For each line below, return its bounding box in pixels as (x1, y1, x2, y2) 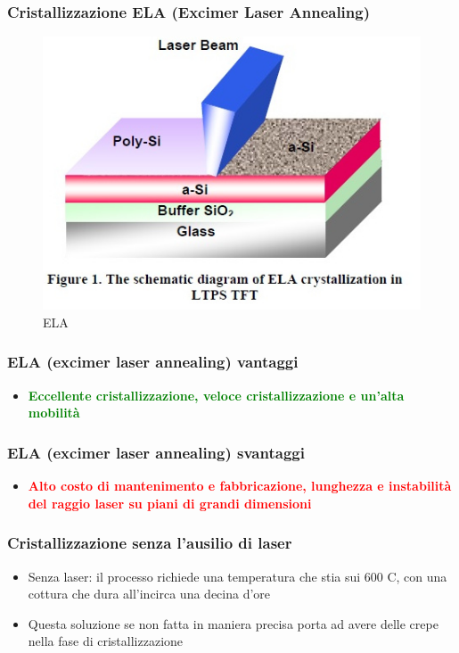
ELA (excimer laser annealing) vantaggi (7, 351, 299, 373)
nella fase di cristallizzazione (28, 632, 184, 650)
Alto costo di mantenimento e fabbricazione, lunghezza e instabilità (28, 476, 452, 495)
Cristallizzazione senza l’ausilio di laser (7, 532, 292, 554)
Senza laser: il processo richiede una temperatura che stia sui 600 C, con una (28, 566, 447, 585)
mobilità (28, 403, 80, 422)
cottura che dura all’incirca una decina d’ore (28, 584, 271, 603)
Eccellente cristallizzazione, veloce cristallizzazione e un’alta (28, 385, 405, 404)
